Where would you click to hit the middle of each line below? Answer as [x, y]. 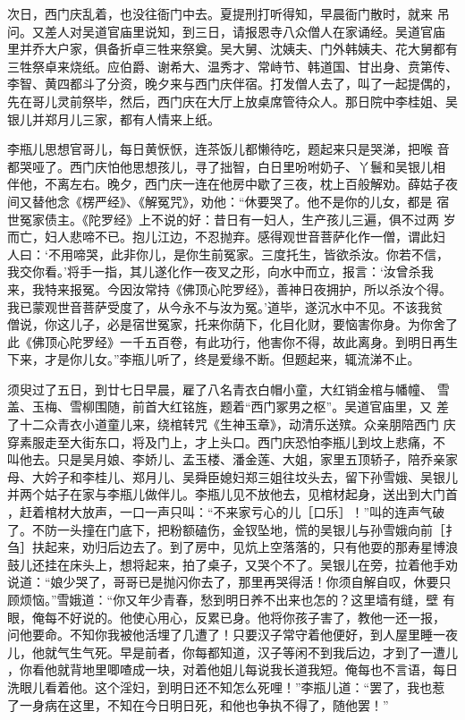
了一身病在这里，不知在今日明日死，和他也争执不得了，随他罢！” [198, 704]
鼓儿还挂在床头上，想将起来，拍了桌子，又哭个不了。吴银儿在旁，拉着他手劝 [232, 564]
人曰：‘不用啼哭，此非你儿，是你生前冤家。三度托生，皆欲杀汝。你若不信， [228, 254]
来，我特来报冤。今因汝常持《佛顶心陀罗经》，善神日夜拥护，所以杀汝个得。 [229, 288]
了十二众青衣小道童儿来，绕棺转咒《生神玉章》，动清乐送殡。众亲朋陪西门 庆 [232, 424]
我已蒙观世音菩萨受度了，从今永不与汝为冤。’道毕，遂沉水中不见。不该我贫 [225, 306]
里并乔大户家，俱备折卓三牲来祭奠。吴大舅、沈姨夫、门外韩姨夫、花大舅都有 [232, 49]
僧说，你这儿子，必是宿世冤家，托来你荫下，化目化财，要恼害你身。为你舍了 [232, 324]
